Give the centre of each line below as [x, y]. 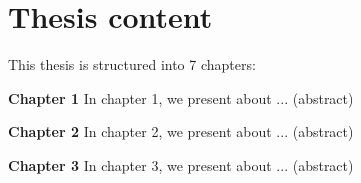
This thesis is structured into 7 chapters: [132, 64]
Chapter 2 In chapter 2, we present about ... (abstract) [181, 131]
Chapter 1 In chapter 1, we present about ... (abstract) [181, 97]
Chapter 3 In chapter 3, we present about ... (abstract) [181, 164]
